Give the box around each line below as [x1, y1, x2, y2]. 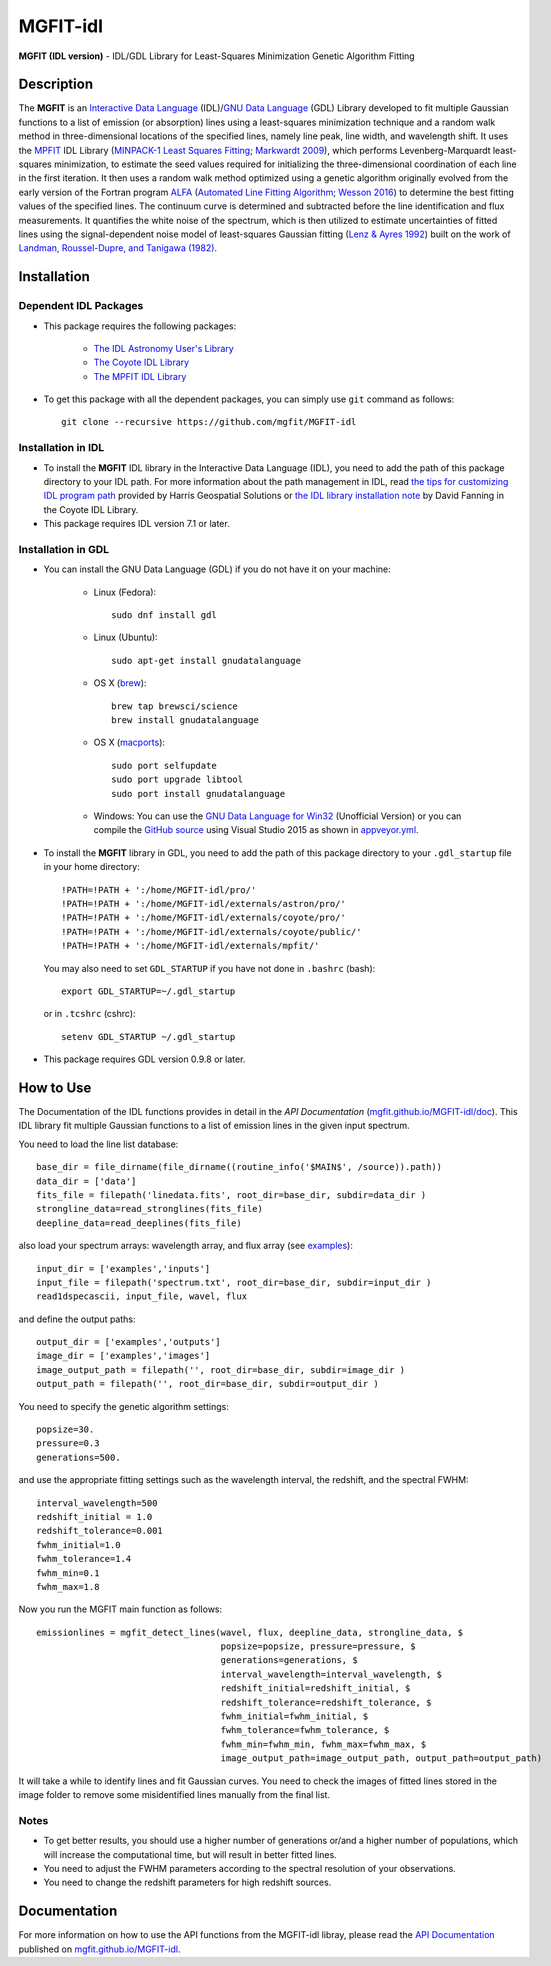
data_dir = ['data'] [36, 1175, 137, 1187]
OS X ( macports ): [93, 736, 165, 749]
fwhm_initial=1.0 [36, 1539, 121, 1550]
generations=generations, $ [220, 1655, 359, 1666]
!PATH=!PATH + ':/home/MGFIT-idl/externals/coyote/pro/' [61, 912, 347, 924]
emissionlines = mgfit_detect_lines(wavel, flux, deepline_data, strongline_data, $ [36, 1626, 464, 1638]
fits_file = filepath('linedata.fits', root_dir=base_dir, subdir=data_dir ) [36, 1189, 427, 1200]
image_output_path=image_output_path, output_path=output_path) [220, 1753, 543, 1764]
